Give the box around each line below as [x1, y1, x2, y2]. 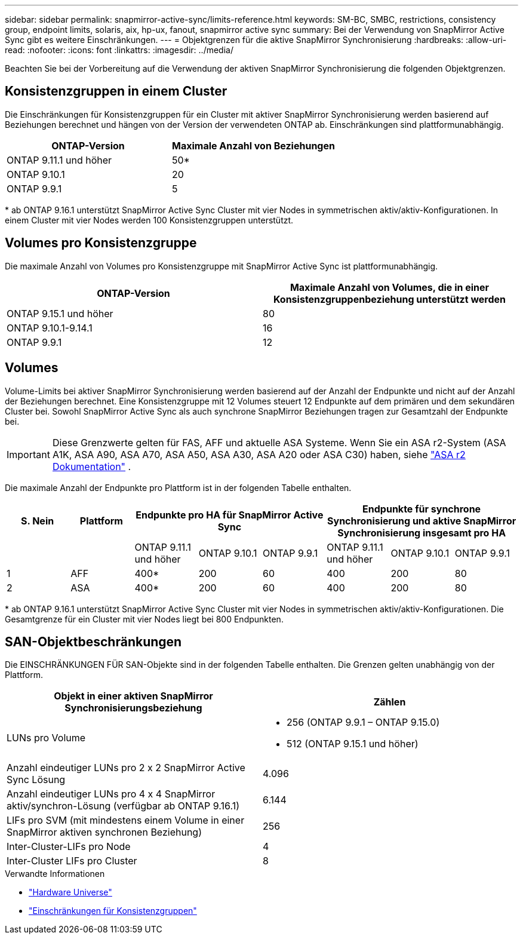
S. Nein [21, 514, 54, 527]
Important [7, 448, 50, 461]
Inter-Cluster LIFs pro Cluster [7, 855, 137, 867]
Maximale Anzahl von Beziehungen [171, 139, 335, 152]
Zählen [373, 696, 406, 708]
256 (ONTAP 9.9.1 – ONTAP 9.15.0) [287, 716, 440, 729]
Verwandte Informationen [5, 869, 105, 879]
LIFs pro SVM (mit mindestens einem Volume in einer [7, 814, 245, 827]
